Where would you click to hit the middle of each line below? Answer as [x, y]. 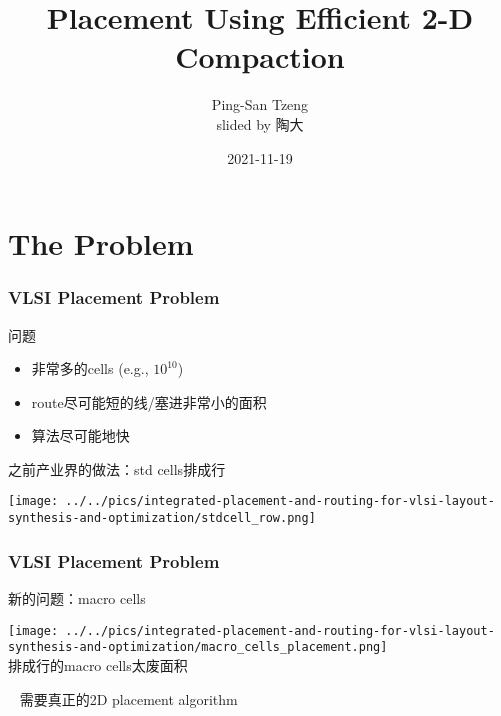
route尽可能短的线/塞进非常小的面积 [149, 401]
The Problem [101, 243]
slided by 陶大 [260, 123]
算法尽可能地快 [80, 435]
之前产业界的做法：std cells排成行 [117, 468]
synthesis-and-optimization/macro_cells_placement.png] [198, 647]
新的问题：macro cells [77, 598]
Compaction [260, 56]
